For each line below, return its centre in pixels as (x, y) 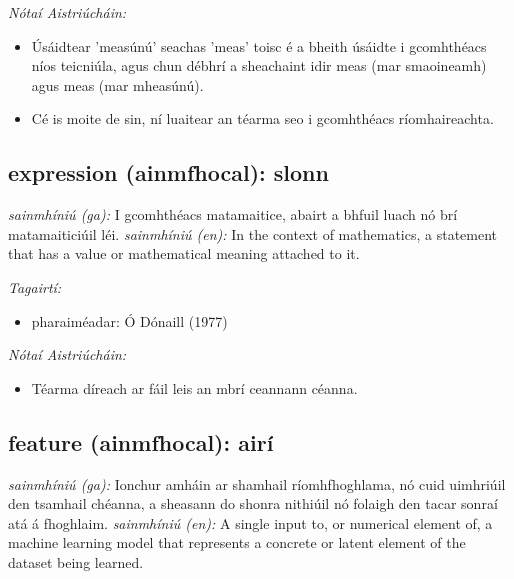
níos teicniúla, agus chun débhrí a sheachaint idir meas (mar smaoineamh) (259, 65)
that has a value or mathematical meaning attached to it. (184, 253)
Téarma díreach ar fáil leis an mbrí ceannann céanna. (194, 387)
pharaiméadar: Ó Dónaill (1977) (129, 320)
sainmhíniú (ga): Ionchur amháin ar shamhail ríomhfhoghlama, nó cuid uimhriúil (257, 483)
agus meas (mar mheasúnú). (117, 84)
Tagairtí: (35, 286)
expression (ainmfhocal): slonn (168, 172)
